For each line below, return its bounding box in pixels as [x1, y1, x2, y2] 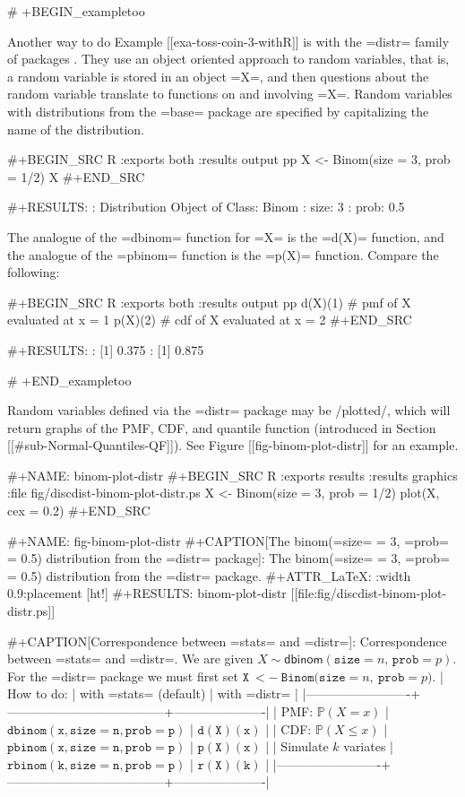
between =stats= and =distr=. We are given [7, 649, 254, 668]
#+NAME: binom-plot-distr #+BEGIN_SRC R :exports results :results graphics [7, 465, 458, 484]
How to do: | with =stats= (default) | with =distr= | [7, 684, 299, 703]
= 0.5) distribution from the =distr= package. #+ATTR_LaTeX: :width [7, 566, 411, 585]
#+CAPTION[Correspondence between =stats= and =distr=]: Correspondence [7, 631, 447, 650]
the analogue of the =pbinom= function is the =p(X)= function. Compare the [7, 245, 439, 264]
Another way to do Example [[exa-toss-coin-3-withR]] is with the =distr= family [7, 31, 450, 50]
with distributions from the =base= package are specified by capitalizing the [7, 101, 429, 120]
